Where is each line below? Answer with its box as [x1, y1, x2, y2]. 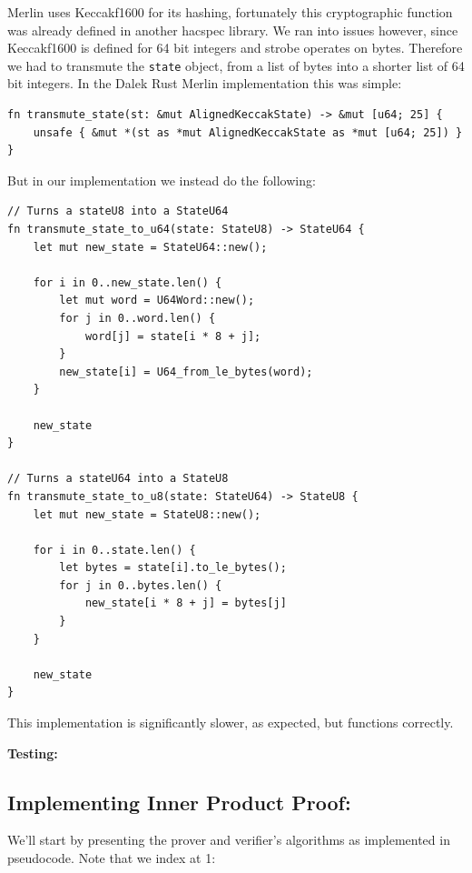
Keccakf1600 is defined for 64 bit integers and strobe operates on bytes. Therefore [7, 38, 463, 57]
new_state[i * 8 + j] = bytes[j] [84, 597, 287, 610]
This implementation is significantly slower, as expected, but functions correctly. [7, 713, 454, 732]
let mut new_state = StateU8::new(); [33, 507, 261, 521]
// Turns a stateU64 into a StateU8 [7, 472, 229, 486]
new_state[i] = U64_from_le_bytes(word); [59, 365, 313, 378]
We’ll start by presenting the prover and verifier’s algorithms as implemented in [7, 830, 450, 849]
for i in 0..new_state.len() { [33, 276, 222, 289]
